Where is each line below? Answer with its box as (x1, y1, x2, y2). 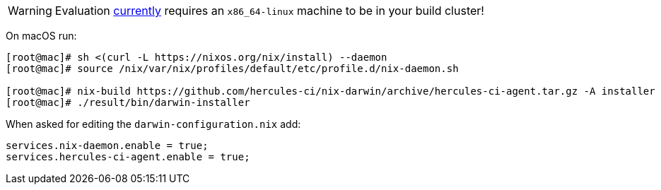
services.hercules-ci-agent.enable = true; (6, 151, 250, 162)
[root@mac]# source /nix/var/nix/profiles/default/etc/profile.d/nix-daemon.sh (6, 63, 459, 74)
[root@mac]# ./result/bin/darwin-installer (6, 97, 250, 108)
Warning (8, 4, 52, 18)
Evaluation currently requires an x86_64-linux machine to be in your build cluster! (54, 4, 484, 18)
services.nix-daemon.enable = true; (6, 140, 209, 151)
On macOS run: (6, 30, 77, 42)
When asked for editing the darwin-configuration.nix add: (6, 118, 301, 130)
